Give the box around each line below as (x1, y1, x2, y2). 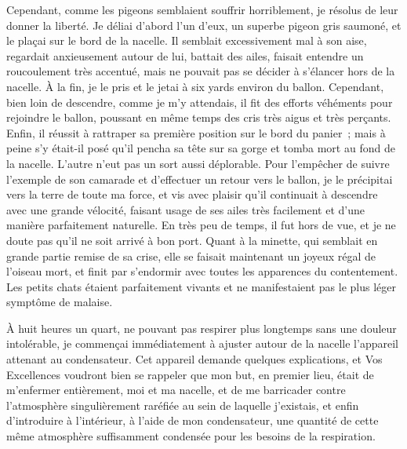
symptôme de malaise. (6, 294, 113, 310)
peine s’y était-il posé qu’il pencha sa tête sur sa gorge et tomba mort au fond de (6, 140, 395, 156)
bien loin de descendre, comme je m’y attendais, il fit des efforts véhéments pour (6, 93, 393, 110)
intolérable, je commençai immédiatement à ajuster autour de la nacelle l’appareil (6, 335, 398, 352)
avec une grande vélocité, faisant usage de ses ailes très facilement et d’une (6, 201, 365, 217)
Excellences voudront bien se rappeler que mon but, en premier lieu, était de (6, 366, 374, 382)
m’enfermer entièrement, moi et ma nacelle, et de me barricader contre (6, 381, 346, 398)
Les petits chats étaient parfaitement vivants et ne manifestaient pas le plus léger (6, 278, 396, 294)
